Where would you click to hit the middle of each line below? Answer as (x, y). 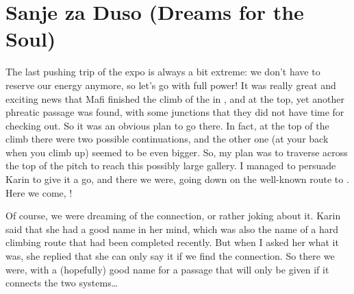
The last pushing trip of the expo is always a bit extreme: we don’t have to (163, 72)
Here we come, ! (39, 192)
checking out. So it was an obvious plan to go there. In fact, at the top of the (167, 125)
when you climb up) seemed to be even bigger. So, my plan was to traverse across (177, 152)
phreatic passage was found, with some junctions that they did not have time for (175, 112)
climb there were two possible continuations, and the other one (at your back (167, 139)
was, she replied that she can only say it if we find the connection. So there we (170, 256)
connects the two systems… (62, 283)
